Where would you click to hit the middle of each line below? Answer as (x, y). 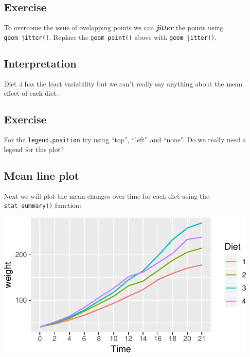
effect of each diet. (31, 93)
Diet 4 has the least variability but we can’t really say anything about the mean (123, 83)
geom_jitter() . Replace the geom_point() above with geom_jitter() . (110, 37)
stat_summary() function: (43, 205)
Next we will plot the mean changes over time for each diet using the (107, 195)
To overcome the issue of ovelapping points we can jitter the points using (114, 27)
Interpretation (40, 63)
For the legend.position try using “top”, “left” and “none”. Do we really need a (125, 140)
